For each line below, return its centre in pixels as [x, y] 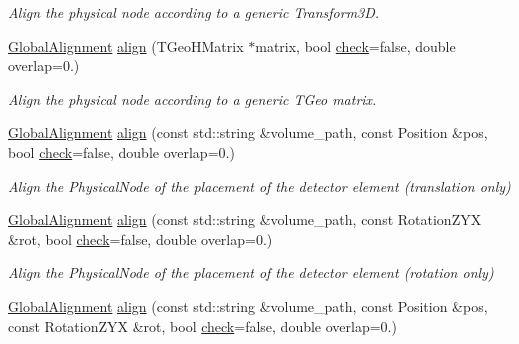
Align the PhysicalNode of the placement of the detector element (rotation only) [251, 272]
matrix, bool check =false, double [355, 45]
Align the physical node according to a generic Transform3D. [194, 12]
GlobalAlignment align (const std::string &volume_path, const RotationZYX [245, 219]
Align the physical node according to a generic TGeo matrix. [192, 98]
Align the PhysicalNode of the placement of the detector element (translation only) [259, 185]
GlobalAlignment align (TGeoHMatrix [126, 45]
